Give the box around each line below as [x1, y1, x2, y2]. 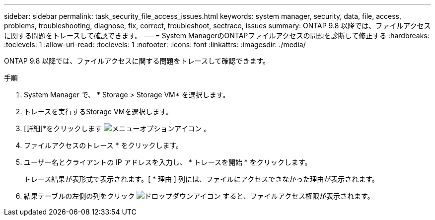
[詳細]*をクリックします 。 [24, 124, 211, 133]
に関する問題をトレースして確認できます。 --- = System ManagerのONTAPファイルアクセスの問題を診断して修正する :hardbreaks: [4, 31, 430, 40]
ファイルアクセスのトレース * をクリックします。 [24, 141, 183, 149]
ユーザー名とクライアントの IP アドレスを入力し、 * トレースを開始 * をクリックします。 [24, 158, 312, 166]
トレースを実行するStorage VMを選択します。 [24, 107, 173, 116]
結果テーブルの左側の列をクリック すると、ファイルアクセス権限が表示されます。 [24, 192, 374, 200]
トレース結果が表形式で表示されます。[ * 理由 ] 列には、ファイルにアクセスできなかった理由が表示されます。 [24, 175, 379, 183]
